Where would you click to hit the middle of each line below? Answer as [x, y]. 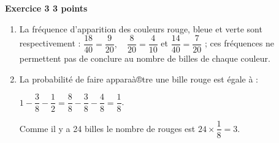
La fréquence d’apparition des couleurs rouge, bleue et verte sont [141, 28]
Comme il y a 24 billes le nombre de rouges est [107, 128]
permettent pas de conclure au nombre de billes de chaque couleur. [145, 58]
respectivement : [50, 43]
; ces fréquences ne [239, 43]
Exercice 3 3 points [46, 8]
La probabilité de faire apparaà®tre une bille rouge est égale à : [139, 79]
